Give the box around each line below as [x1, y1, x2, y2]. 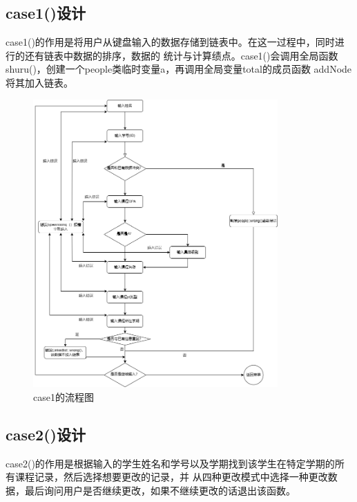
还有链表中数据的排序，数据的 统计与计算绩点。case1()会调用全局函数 [24, 48, 338, 62]
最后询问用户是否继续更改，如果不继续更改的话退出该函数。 [24, 483, 296, 497]
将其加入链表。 [6, 75, 73, 89]
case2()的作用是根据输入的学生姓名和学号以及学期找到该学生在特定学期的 [6, 456, 335, 470]
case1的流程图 [33, 389, 94, 404]
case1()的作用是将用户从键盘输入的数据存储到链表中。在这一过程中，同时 [6, 35, 335, 49]
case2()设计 [6, 423, 86, 445]
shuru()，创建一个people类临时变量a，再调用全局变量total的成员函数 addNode [6, 62, 352, 76]
